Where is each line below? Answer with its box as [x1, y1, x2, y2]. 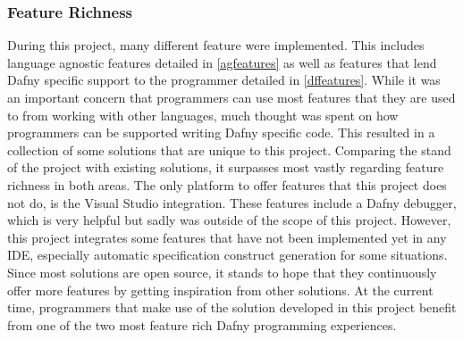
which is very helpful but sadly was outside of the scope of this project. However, [7, 211, 451, 229]
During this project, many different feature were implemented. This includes [7, 36, 425, 54]
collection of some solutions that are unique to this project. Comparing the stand [7, 140, 451, 159]
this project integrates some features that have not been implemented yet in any [7, 228, 447, 246]
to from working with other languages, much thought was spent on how [7, 105, 399, 124]
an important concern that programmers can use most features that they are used [7, 88, 456, 106]
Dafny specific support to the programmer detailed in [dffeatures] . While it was [7, 70, 441, 89]
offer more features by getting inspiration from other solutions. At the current [7, 280, 434, 299]
